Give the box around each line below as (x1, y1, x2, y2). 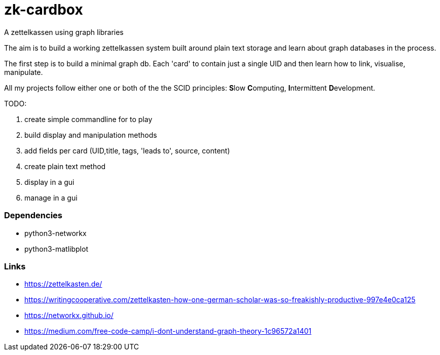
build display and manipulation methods (24, 130, 157, 139)
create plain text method (24, 162, 106, 171)
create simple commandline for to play (24, 114, 153, 124)
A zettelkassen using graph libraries (4, 27, 124, 36)
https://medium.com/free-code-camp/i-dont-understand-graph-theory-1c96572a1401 (24, 327, 312, 336)
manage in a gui (24, 193, 78, 202)
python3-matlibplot (24, 244, 88, 253)
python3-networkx (24, 228, 87, 238)
